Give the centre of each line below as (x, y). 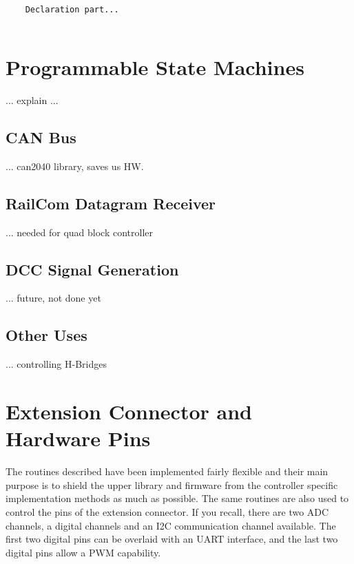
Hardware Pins (78, 438)
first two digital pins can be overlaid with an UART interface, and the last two (172, 539)
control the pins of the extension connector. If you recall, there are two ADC (167, 511)
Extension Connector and (129, 411)
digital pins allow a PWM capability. (83, 552)
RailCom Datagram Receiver (111, 203)
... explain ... (32, 100)
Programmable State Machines (155, 67)
